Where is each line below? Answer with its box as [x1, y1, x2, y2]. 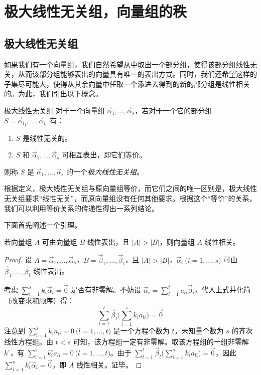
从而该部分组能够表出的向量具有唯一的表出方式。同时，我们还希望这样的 [18, 69, 257, 79]
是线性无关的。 [23, 132, 72, 143]
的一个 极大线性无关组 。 [66, 166, 144, 176]
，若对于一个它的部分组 [135, 105, 212, 115]
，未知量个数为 [174, 325, 224, 336]
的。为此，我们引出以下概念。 [4, 88, 102, 99]
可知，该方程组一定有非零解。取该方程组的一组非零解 [73, 336, 249, 346]
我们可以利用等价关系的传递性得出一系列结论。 [4, 203, 159, 213]
